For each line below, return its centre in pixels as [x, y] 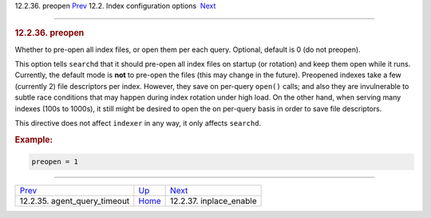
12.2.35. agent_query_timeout [75, 201]
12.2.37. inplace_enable [214, 201]
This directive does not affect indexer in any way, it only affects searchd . [138, 123]
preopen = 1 [55, 162]
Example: [34, 139]
